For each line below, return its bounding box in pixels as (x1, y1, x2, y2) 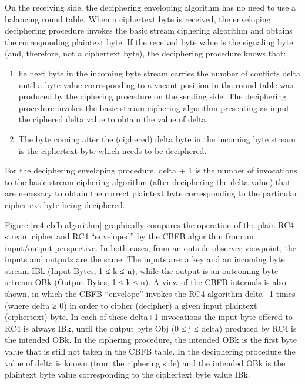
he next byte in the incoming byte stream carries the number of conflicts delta (18, 66, 300, 79)
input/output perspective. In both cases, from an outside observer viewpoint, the (5, 241, 297, 253)
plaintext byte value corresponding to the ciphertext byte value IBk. (5, 368, 250, 380)
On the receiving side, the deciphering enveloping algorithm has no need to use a (5, 1, 296, 13)
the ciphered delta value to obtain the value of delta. (18, 113, 209, 125)
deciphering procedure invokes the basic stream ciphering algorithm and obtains (5, 24, 293, 36)
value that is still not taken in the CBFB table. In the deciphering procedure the (5, 345, 296, 358)
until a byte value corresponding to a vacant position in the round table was (18, 78, 293, 91)
